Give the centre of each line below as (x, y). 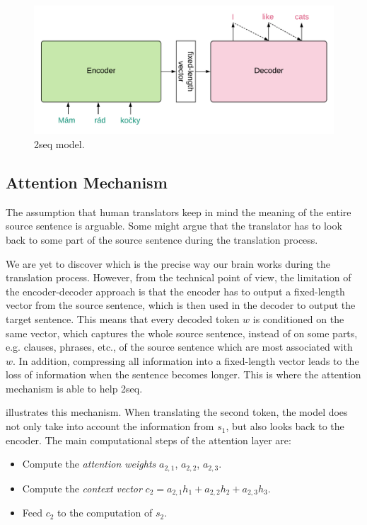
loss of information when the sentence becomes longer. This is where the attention (183, 374)
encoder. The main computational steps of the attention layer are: (148, 440)
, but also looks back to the (285, 426)
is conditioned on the (298, 318)
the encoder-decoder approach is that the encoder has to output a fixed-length (175, 291)
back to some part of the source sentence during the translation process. (162, 239)
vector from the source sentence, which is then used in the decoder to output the (181, 305)
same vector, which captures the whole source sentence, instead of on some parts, (182, 333)
